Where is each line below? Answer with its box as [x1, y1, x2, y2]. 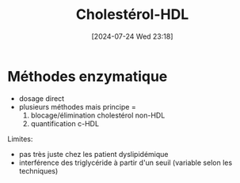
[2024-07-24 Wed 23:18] [91, 32, 173, 41]
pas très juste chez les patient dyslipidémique [18, 149, 169, 159]
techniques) [18, 166, 59, 175]
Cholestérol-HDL [75, 6, 189, 24]
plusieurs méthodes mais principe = [18, 102, 136, 111]
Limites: [7, 134, 33, 144]
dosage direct [18, 93, 65, 103]
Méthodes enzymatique [7, 67, 168, 85]
